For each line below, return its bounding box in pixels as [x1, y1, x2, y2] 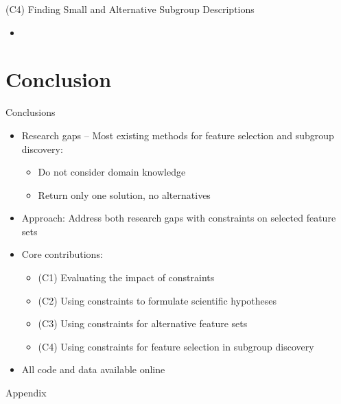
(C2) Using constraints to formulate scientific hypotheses [38, 293, 277, 307]
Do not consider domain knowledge [38, 165, 186, 179]
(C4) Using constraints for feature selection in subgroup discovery [38, 339, 314, 353]
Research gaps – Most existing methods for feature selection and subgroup [21, 128, 334, 142]
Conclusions [5, 105, 56, 119]
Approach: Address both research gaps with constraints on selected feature [21, 211, 336, 225]
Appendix [5, 385, 47, 400]
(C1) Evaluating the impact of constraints [38, 270, 215, 285]
